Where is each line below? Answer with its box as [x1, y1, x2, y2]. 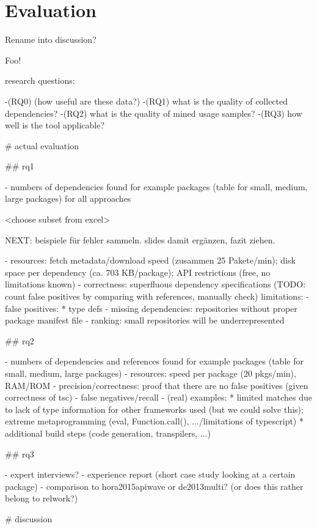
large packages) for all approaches [5, 192, 131, 205]
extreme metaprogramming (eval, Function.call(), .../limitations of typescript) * [5, 415, 304, 427]
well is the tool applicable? [5, 119, 105, 131]
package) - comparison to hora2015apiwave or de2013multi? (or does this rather [5, 479, 304, 492]
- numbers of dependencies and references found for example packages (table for [5, 355, 304, 368]
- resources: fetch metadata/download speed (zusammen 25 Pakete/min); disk [5, 254, 296, 267]
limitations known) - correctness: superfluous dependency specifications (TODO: [5, 278, 306, 290]
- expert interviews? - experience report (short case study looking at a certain [5, 468, 296, 481]
